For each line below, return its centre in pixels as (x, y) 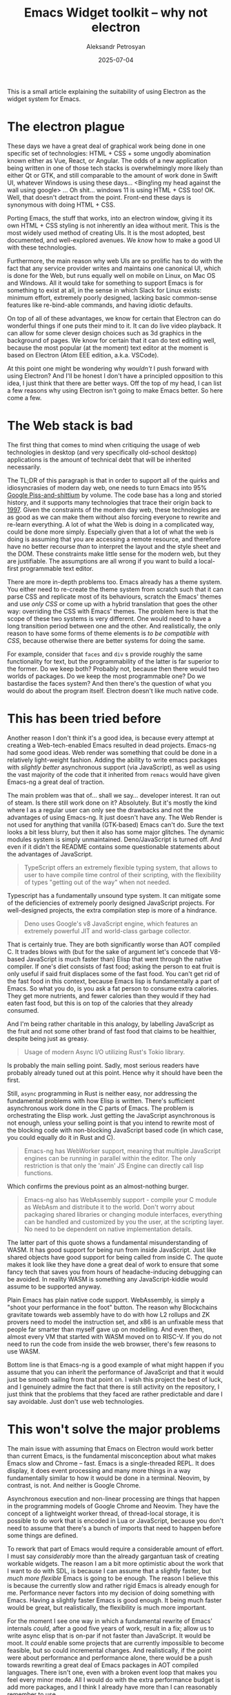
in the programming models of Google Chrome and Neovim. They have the (113, 1506)
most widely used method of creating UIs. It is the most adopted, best (106, 232)
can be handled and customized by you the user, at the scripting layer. (124, 1221)
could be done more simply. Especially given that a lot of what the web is (111, 532)
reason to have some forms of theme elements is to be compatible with (108, 633)
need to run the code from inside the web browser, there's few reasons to (112, 1344)
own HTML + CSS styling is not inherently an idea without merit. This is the (113, 225)
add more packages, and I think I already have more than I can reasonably (112, 1687)
